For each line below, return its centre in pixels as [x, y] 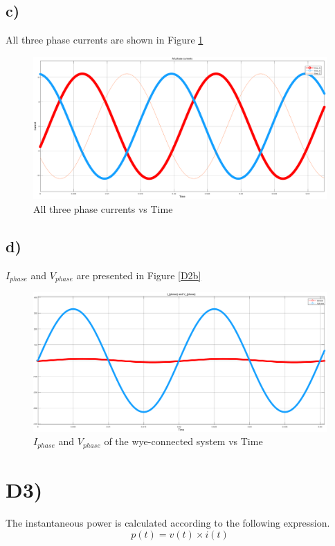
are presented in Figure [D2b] [139, 275]
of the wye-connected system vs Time [183, 441]
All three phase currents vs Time [103, 209]
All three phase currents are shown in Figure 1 [105, 40]
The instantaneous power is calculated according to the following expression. [168, 523]
